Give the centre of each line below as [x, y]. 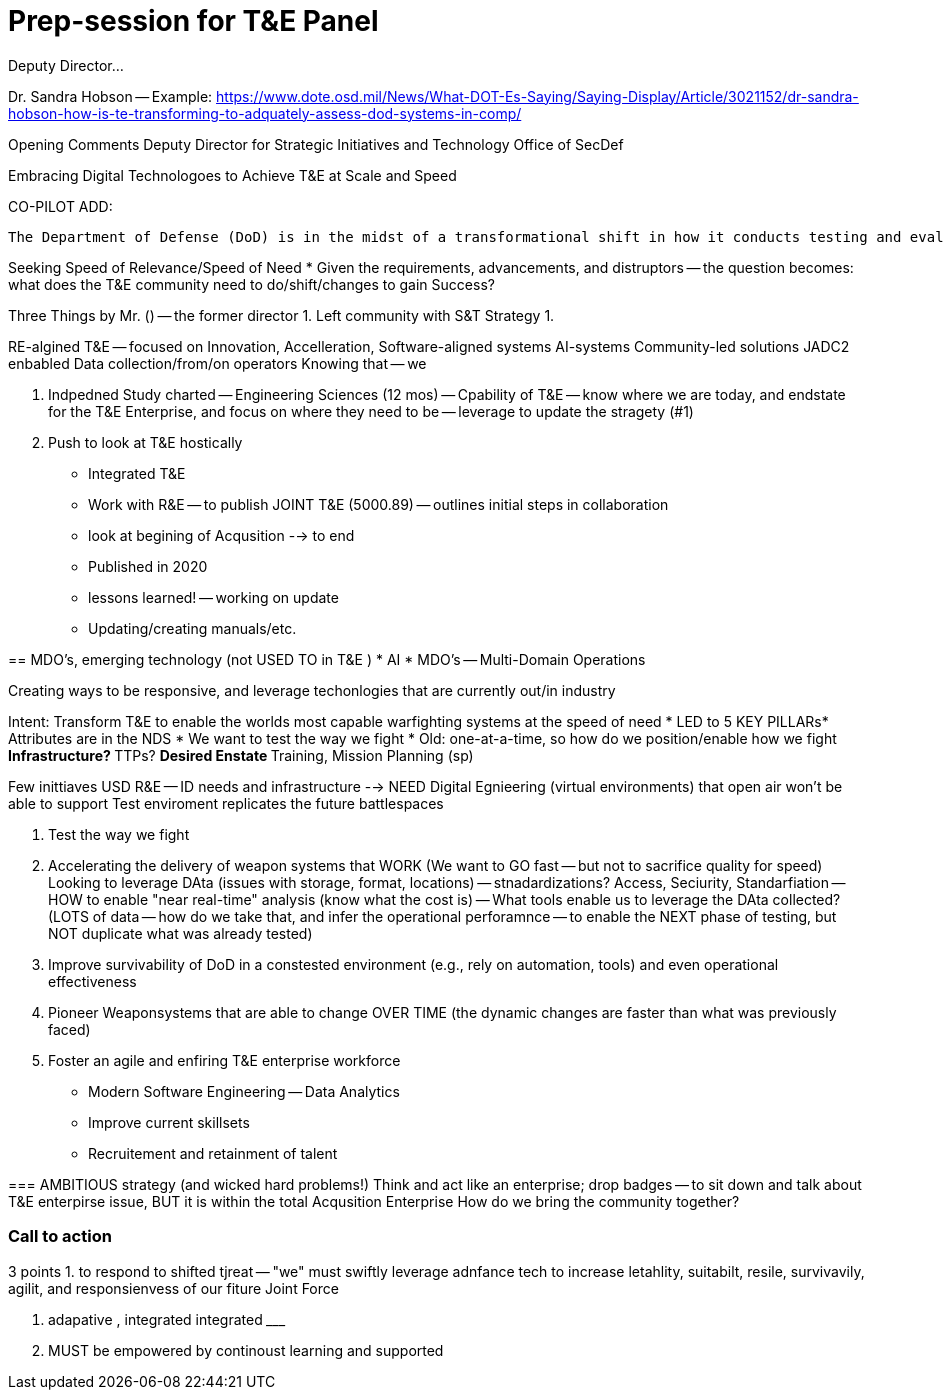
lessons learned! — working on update [213, 597]
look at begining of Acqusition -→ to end [221, 535]
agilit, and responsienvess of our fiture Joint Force [173, 1288]
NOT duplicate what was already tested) [180, 933]
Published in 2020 [148, 566]
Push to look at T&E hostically [145, 442]
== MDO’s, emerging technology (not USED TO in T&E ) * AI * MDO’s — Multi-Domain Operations [327, 659]
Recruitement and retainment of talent [213, 1153]
